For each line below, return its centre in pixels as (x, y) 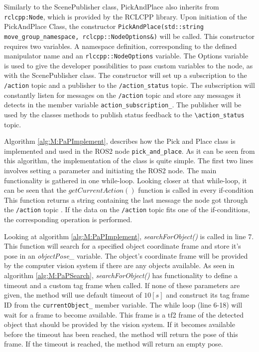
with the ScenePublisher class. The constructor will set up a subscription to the (126, 75)
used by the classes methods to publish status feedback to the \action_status (124, 114)
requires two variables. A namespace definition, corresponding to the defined (121, 46)
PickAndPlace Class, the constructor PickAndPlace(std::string (104, 26)
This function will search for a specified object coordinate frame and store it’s (123, 246)
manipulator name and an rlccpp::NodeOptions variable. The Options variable (126, 56)
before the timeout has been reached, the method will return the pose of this (121, 334)
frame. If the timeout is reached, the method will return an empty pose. (114, 344)
